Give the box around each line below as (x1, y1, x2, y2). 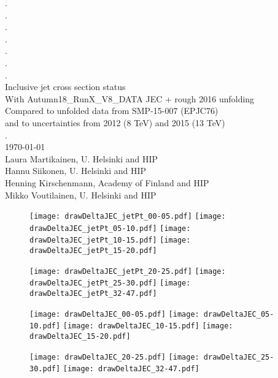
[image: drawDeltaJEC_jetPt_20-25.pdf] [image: (29, 266, 226, 276)
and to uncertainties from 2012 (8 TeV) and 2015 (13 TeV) (5, 116, 225, 129)
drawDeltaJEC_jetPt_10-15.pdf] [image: (29, 236, 191, 245)
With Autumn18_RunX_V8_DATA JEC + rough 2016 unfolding (5, 92, 255, 105)
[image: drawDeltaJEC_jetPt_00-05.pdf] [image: (29, 212, 226, 221)
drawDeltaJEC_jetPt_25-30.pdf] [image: (29, 279, 191, 288)
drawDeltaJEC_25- (203, 352, 274, 361)
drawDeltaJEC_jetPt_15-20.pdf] (29, 246, 157, 255)
